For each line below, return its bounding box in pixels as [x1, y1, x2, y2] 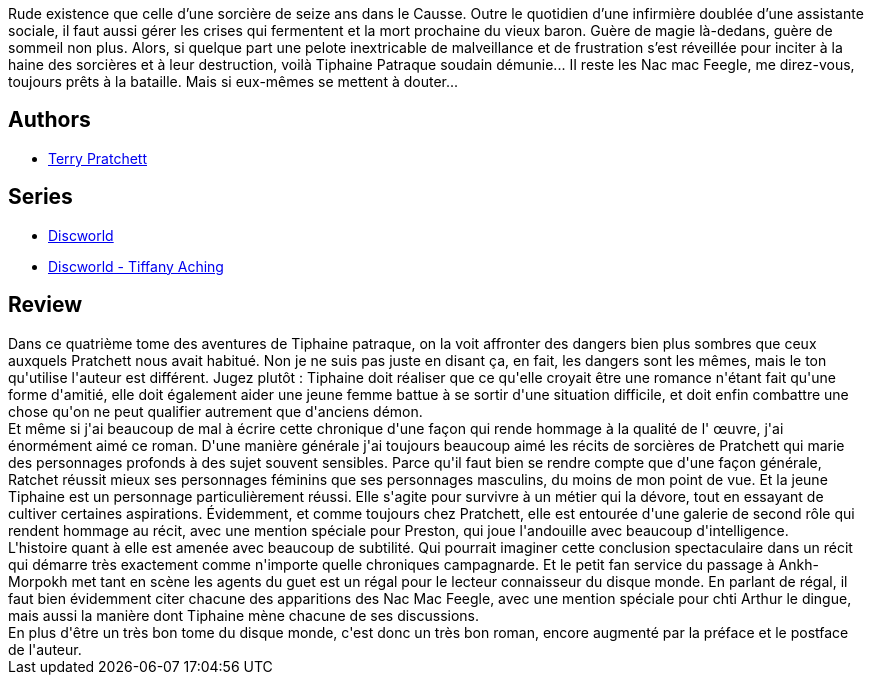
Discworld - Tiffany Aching [48, 257, 224, 275]
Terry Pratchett [48, 149, 148, 167]
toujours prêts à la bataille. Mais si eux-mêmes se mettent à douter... [8, 73, 459, 90]
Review [8, 292, 83, 318]
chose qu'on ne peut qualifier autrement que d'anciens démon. [8, 402, 423, 420]
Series [8, 184, 73, 210]
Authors [8, 107, 91, 133]
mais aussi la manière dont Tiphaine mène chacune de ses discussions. [8, 606, 480, 624]
